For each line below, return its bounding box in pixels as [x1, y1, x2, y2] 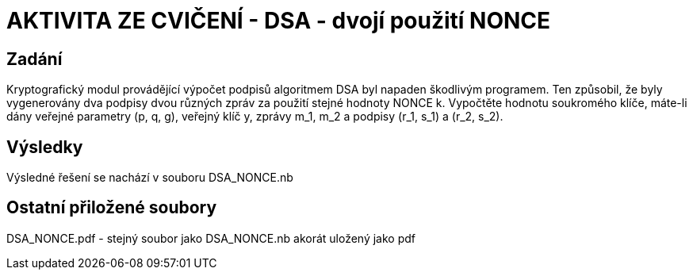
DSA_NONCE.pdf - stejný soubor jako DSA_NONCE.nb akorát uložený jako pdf [6, 231, 415, 245]
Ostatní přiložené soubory [6, 197, 217, 218]
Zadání [6, 48, 63, 69]
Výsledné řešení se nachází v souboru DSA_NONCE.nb [6, 171, 293, 185]
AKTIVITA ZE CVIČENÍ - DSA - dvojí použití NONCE [6, 7, 551, 34]
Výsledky [6, 136, 83, 157]
